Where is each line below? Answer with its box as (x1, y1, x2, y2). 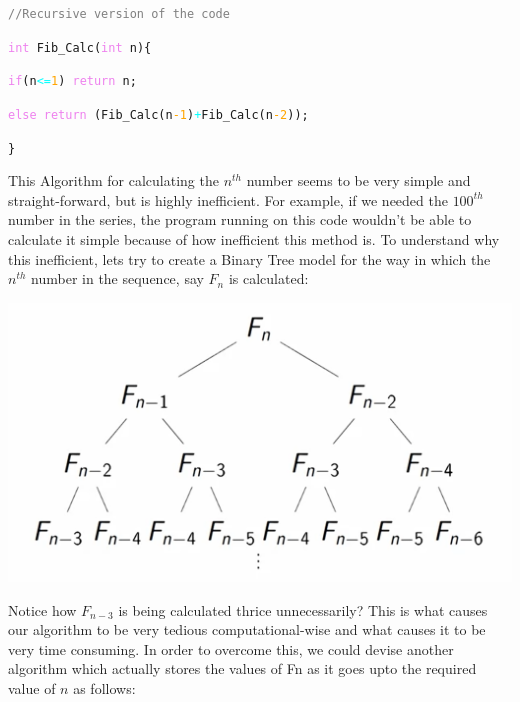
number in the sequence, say (31, 268, 204, 289)
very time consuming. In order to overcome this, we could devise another (8, 638, 454, 659)
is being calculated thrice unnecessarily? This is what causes (118, 599, 488, 620)
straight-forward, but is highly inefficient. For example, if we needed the (8, 189, 448, 210)
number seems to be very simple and (246, 170, 471, 191)
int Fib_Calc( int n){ (8, 40, 152, 55)
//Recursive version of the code (8, 7, 230, 21)
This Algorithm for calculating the (8, 170, 219, 191)
